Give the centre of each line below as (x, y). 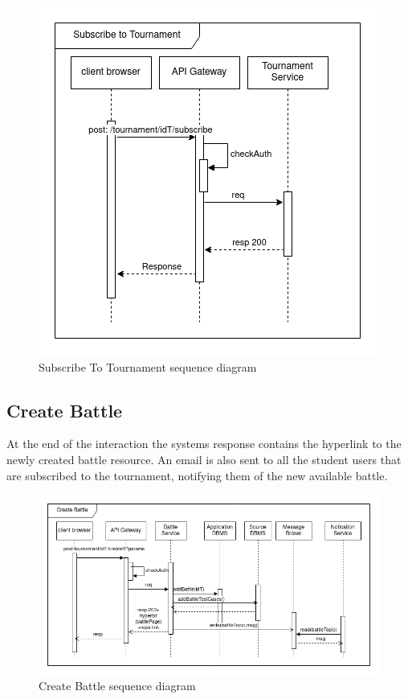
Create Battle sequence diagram (117, 686)
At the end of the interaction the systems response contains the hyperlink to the (204, 444)
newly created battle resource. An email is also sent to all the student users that (204, 459)
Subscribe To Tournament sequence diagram (148, 366)
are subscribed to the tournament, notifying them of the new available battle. (197, 475)
